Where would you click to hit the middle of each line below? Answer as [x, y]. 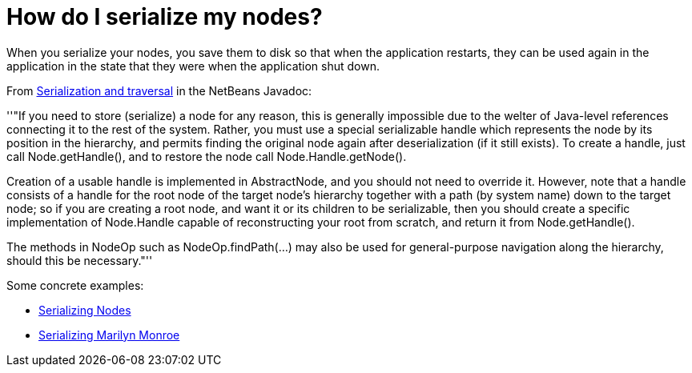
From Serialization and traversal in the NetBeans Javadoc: [159, 90]
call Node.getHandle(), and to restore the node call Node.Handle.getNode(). [207, 156]
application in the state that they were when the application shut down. [193, 66]
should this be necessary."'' [80, 260]
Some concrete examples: [75, 285]
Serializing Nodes [85, 310]
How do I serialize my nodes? [165, 17]
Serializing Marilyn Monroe [109, 335]
